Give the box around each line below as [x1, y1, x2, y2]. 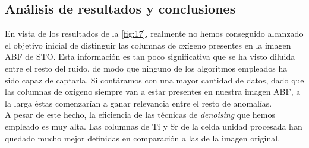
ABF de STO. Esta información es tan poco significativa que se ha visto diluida [5, 50, 295, 63]
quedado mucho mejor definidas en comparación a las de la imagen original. [5, 131, 280, 144]
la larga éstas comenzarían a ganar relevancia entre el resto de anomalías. [5, 96, 272, 109]
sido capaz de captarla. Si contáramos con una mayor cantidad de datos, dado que [5, 73, 304, 86]
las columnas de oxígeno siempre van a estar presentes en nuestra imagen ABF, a [5, 85, 301, 98]
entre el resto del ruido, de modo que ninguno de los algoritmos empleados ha [5, 62, 288, 74]
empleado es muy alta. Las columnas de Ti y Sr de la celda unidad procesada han [5, 120, 302, 132]
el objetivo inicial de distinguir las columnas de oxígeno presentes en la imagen [5, 38, 291, 51]
